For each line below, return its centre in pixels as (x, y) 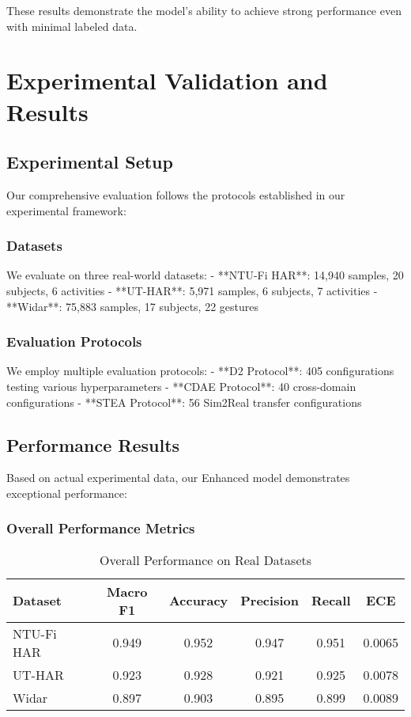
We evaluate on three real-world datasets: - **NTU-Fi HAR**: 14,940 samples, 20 (205, 275)
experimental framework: (66, 210)
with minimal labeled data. (72, 26)
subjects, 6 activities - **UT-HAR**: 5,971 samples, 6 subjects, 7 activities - (192, 290)
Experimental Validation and (167, 80)
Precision (270, 601)
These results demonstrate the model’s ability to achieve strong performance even (204, 10)
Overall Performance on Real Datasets (205, 560)
